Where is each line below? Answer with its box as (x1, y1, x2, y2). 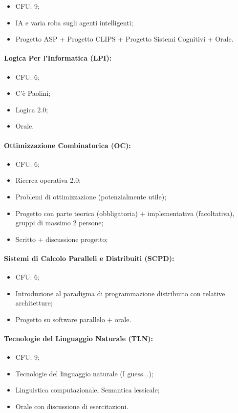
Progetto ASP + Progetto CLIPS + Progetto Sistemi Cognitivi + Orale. (15, 34, 234, 44)
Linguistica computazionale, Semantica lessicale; (15, 385, 160, 395)
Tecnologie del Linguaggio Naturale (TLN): (4, 333, 153, 344)
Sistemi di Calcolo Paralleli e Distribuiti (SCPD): (4, 253, 174, 263)
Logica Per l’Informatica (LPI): (4, 53, 112, 63)
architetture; (15, 298, 53, 308)
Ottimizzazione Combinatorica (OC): (4, 140, 131, 150)
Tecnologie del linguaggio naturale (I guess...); (15, 368, 153, 378)
